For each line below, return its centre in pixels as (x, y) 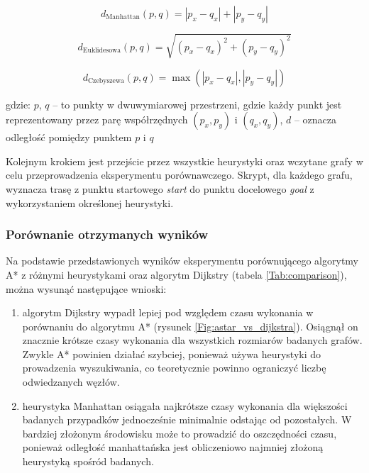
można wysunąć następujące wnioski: (86, 288)
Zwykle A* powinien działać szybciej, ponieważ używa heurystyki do (172, 354)
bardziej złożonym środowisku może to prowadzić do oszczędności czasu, (180, 433)
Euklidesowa (102, 51)
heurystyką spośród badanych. (88, 461)
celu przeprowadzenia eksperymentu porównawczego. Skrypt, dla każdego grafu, (179, 175)
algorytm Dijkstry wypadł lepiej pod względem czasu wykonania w (168, 312)
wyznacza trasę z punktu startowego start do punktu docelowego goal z (160, 188)
